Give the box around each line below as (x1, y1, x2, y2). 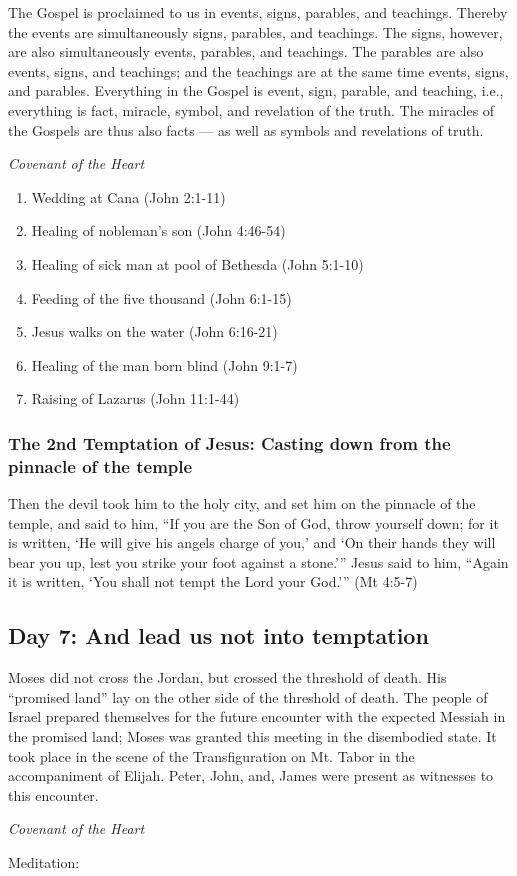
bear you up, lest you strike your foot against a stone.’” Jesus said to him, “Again (8, 551, 509, 572)
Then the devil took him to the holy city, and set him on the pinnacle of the (8, 493, 476, 514)
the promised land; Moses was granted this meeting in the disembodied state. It (8, 726, 497, 746)
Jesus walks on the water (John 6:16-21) (31, 321, 278, 342)
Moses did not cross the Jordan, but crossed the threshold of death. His (8, 667, 447, 688)
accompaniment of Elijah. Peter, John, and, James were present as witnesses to (8, 765, 494, 786)
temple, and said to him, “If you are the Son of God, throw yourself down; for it (8, 512, 499, 533)
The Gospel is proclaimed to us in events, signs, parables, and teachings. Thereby (8, 2, 508, 22)
